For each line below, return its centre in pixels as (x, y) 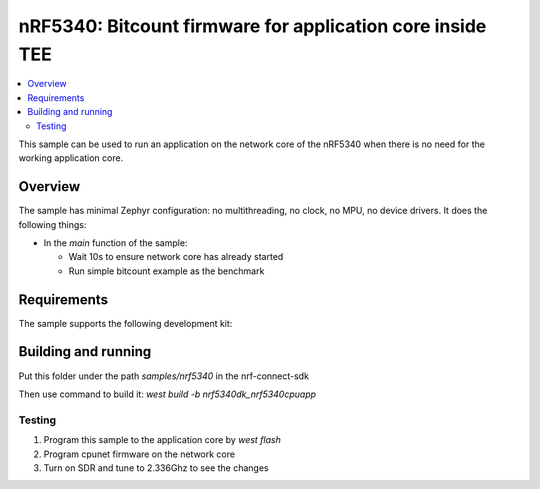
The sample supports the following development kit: (125, 323)
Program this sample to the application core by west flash (162, 440)
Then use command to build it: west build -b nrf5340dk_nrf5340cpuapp (167, 394)
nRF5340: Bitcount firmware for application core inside (252, 26)
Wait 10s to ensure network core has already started (176, 257)
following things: (52, 224)
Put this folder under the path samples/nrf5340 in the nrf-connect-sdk (164, 376)
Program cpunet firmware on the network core (139, 454)
